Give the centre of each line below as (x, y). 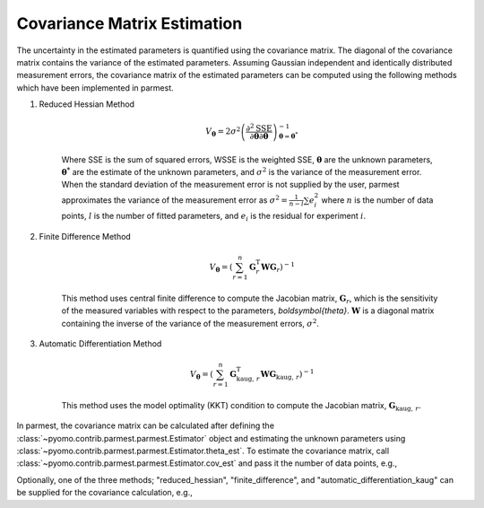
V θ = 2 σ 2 (223, 132)
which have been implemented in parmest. (95, 88)
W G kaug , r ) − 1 (287, 375)
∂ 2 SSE (259, 127)
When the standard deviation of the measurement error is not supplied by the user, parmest (230, 185)
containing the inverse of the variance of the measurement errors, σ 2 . (190, 323)
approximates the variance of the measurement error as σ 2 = (175, 200)
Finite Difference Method (85, 236)
